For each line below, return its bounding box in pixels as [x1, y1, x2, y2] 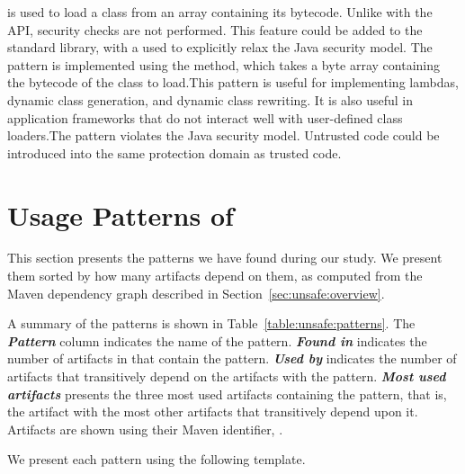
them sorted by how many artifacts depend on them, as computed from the [7, 266, 423, 285]
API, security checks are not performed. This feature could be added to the [7, 20, 423, 39]
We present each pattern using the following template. [7, 450, 306, 469]
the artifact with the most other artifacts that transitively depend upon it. [7, 402, 418, 421]
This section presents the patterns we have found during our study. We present [7, 248, 443, 267]
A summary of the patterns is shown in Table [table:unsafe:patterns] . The [7, 314, 416, 333]
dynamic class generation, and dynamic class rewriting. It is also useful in [7, 90, 413, 109]
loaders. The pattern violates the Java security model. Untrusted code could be [7, 126, 440, 145]
